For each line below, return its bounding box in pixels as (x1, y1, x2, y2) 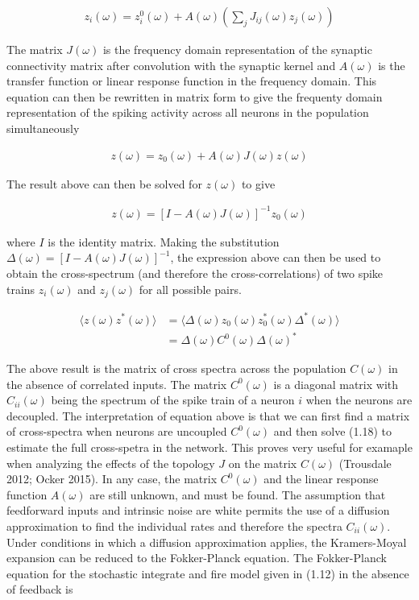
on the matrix (228, 454, 297, 471)
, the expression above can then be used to (170, 249, 381, 266)
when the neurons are (305, 391, 413, 408)
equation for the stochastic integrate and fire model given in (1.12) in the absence (6, 565, 409, 581)
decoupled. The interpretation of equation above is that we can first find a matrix (6, 407, 410, 424)
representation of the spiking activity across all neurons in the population (6, 104, 369, 121)
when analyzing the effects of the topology (6, 454, 215, 471)
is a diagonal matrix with (273, 375, 399, 392)
